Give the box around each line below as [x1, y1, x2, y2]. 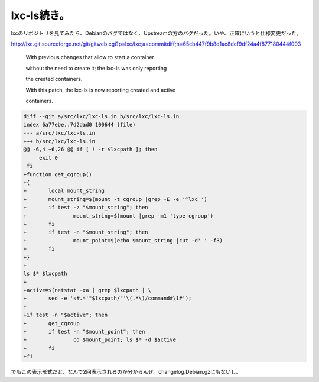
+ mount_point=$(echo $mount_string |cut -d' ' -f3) [23, 237, 223, 244]
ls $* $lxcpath [23, 270, 67, 277]
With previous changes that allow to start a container [25, 54, 155, 61]
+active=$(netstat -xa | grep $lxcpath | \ [23, 287, 152, 294]
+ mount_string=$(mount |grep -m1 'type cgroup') [23, 212, 214, 219]
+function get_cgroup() [23, 171, 93, 177]
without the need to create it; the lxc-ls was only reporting [25, 64, 167, 72]
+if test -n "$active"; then [23, 312, 108, 319]
